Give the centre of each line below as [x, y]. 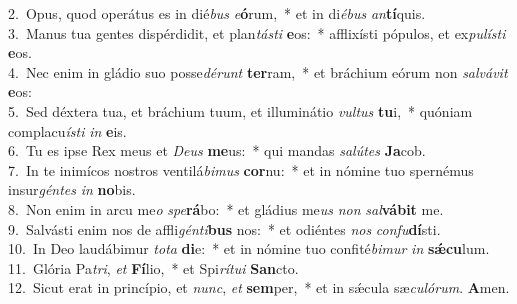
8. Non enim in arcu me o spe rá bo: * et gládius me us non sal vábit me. [226, 208]
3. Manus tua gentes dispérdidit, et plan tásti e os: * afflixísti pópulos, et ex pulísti [257, 32]
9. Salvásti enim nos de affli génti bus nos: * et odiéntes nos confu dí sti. [224, 228]
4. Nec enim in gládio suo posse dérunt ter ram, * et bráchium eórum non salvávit [258, 71]
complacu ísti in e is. [67, 130]
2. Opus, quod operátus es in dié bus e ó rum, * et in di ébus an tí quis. [217, 13]
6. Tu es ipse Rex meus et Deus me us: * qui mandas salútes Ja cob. [217, 150]
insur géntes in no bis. [72, 189]
